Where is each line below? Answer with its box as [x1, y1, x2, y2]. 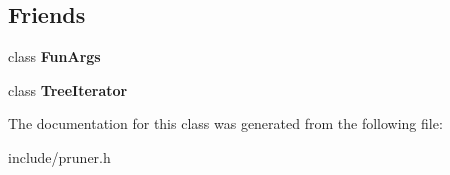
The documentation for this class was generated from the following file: [8, 113, 443, 134]
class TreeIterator [8, 79, 128, 100]
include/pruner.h [8, 146, 111, 167]
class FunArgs [8, 46, 101, 67]
